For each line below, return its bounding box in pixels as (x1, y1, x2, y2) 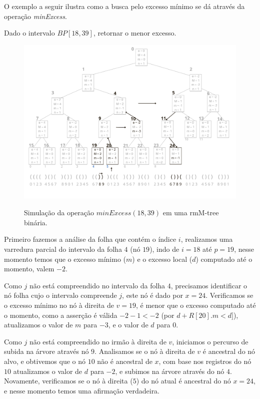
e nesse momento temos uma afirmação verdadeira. (4, 385, 160, 395)
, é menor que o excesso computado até (136, 299, 256, 310)
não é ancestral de (97, 355, 152, 366)
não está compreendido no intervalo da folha (29, 280, 165, 290)
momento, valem (4, 263, 54, 274)
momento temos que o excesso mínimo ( (4, 253, 126, 264)
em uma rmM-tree (162, 207, 219, 218)
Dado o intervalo (4, 28, 55, 38)
